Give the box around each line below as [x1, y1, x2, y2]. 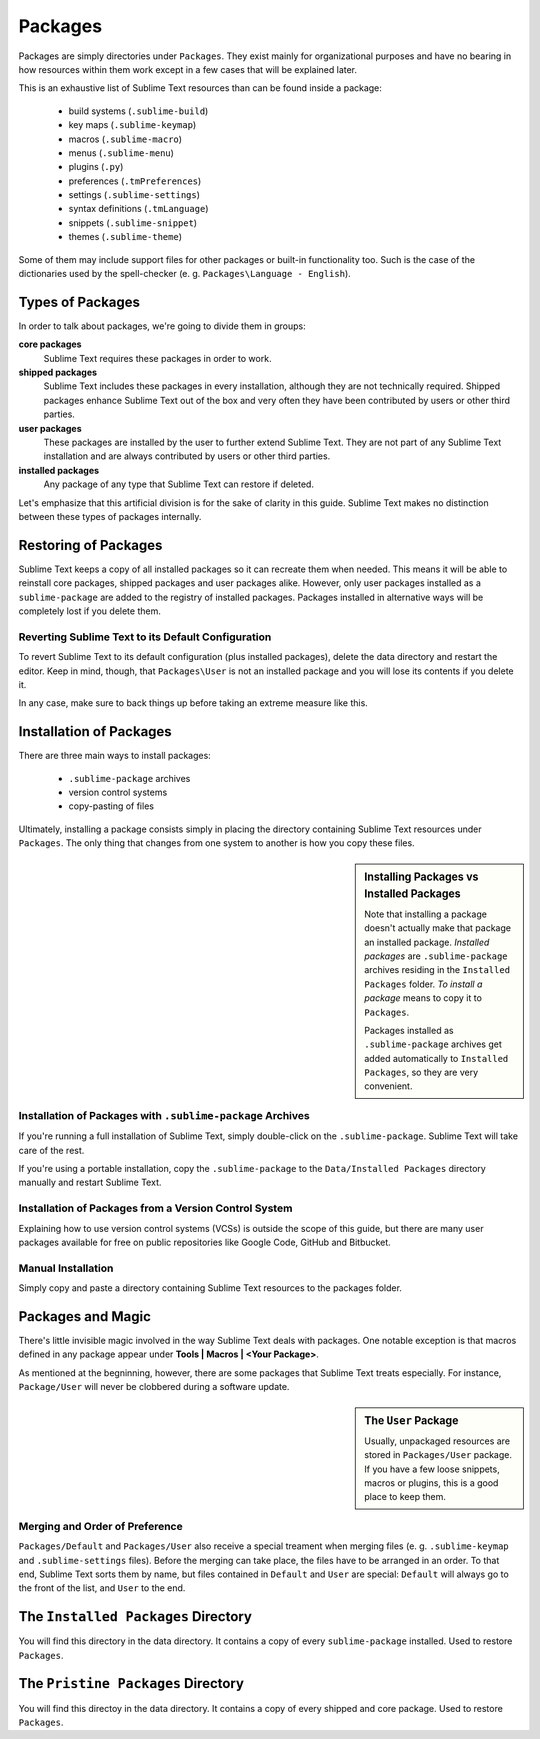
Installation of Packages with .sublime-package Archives [18, 1108, 310, 1122]
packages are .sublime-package [364, 950, 508, 962]
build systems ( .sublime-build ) [68, 105, 209, 117]
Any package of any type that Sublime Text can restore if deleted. [43, 478, 315, 490]
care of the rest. [18, 1144, 85, 1156]
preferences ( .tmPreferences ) [68, 175, 202, 187]
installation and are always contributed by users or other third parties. [43, 450, 331, 462]
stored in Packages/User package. [364, 1449, 512, 1461]
